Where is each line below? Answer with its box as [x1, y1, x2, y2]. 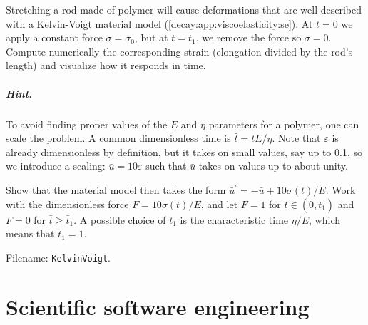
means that [6, 226, 55, 241]
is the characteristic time [180, 212, 289, 227]
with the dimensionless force [6, 196, 129, 211]
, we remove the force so [195, 30, 302, 45]
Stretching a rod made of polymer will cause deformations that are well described [6, 2, 362, 16]
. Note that [272, 130, 321, 145]
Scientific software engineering [6, 292, 310, 321]
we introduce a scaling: [6, 158, 106, 173]
